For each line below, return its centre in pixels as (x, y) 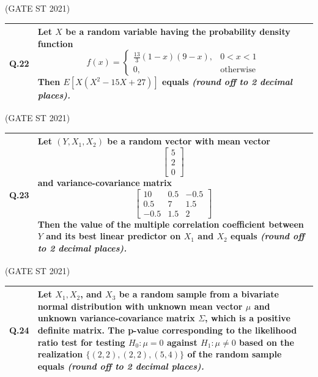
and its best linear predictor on (113, 236)
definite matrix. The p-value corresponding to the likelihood (167, 330)
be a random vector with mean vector (189, 141)
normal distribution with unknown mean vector (140, 306)
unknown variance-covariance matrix (116, 318)
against (182, 342)
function (55, 43)
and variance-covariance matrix (105, 183)
